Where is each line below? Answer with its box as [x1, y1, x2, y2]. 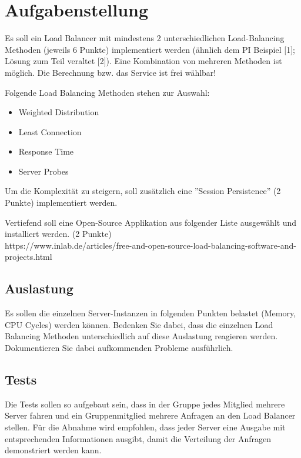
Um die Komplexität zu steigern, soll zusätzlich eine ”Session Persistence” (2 [5, 185, 281, 197]
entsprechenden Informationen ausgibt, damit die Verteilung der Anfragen [5, 432, 272, 444]
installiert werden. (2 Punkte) [5, 228, 112, 240]
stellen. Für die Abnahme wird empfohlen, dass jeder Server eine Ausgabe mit [5, 421, 286, 433]
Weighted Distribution [18, 106, 99, 118]
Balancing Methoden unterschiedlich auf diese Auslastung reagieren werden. [5, 330, 278, 342]
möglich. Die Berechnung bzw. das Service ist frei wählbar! [5, 66, 216, 78]
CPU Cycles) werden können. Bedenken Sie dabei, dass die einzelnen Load [5, 318, 273, 330]
